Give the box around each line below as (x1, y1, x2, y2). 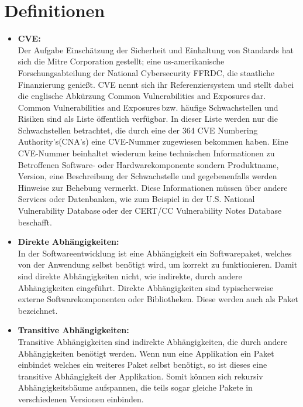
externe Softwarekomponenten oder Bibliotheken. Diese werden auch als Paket (18, 293, 299, 305)
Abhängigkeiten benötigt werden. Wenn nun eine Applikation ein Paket (18, 347, 274, 359)
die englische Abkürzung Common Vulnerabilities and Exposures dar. (18, 90, 266, 102)
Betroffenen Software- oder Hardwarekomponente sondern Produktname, (18, 158, 279, 170)
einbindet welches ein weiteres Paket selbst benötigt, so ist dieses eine (18, 358, 267, 371)
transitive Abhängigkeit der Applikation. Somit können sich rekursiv (18, 370, 263, 382)
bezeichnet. (18, 304, 58, 316)
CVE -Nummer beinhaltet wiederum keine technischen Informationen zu (18, 147, 275, 159)
